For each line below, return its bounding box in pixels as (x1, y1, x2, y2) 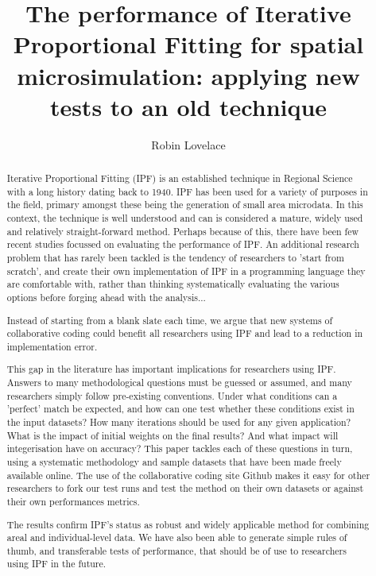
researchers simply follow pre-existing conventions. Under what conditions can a (6, 389, 338, 402)
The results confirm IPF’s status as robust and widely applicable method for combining (6, 517, 370, 531)
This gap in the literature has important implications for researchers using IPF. (6, 362, 336, 376)
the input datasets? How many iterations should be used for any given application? (6, 416, 351, 429)
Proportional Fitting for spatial (13, 28, 364, 60)
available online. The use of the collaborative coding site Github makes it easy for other (6, 468, 370, 481)
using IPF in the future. (6, 557, 107, 570)
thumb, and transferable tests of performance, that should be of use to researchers (6, 543, 347, 557)
